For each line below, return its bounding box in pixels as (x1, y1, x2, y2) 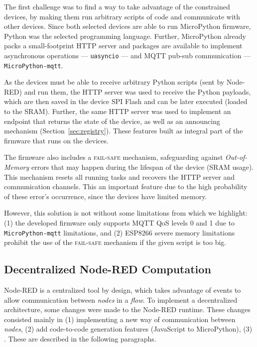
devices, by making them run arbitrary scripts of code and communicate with (4, 11, 241, 21)
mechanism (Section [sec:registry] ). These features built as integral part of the (4, 125, 243, 136)
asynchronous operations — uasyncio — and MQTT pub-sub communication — (4, 50, 251, 60)
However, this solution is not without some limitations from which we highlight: (4, 208, 248, 218)
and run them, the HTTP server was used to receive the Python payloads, (24, 86, 251, 97)
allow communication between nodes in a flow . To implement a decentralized (4, 294, 238, 305)
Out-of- (225, 152, 248, 162)
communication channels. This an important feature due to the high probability (4, 181, 248, 192)
